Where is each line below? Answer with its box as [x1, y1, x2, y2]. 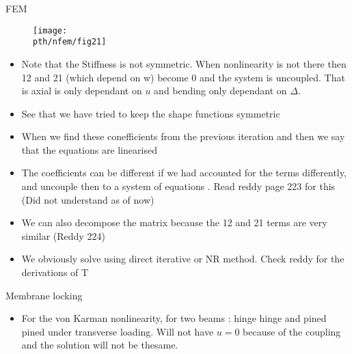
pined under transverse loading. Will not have [21, 324, 214, 338]
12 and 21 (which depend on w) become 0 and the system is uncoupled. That [21, 70, 345, 84]
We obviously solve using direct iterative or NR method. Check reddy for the [21, 251, 344, 266]
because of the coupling [243, 324, 341, 338]
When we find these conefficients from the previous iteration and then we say [21, 129, 345, 144]
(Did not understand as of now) [21, 192, 154, 206]
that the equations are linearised [21, 142, 157, 156]
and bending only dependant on [154, 83, 287, 98]
